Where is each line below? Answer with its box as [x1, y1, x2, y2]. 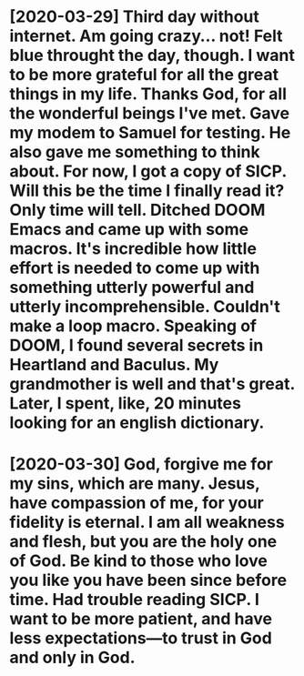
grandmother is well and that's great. [9, 374, 296, 395]
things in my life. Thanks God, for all [9, 84, 288, 105]
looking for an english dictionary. [9, 412, 265, 433]
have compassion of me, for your [9, 493, 264, 513]
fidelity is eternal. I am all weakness [9, 512, 285, 533]
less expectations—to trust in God [9, 628, 273, 649]
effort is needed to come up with [9, 257, 260, 278]
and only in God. [9, 648, 136, 668]
